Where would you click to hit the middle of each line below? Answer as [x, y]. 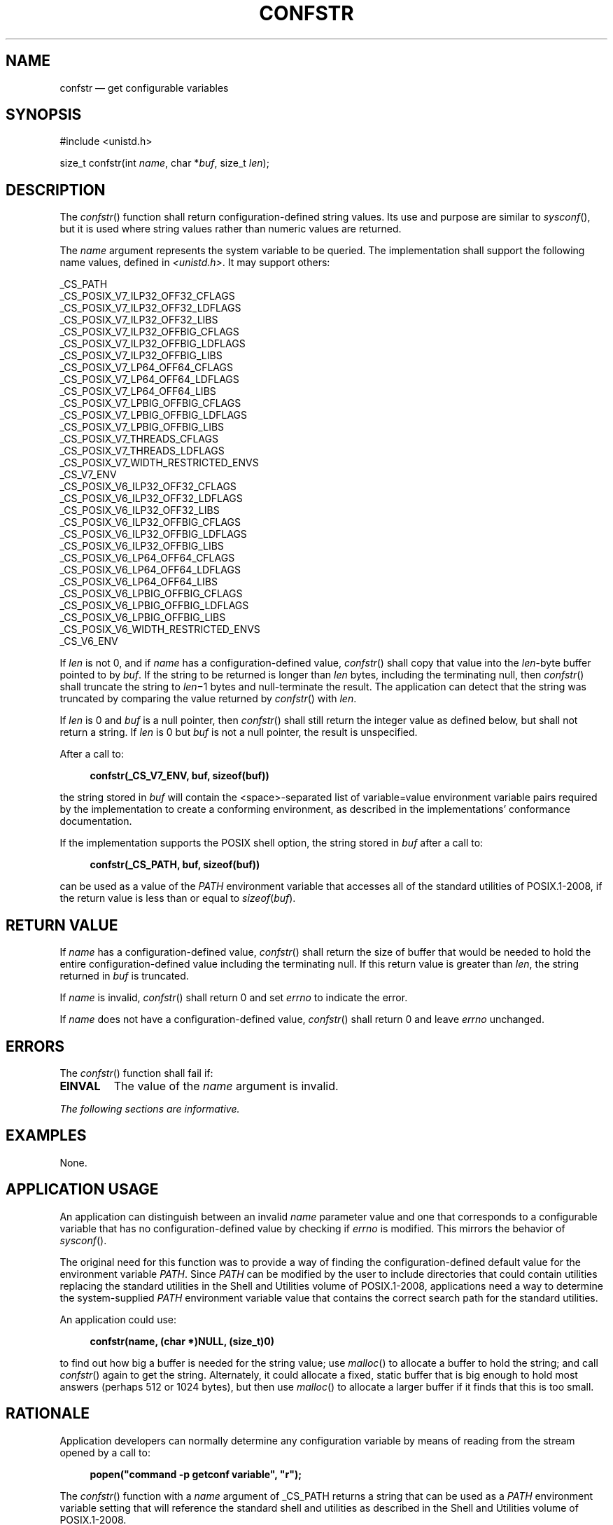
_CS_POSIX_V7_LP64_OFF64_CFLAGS [146, 368]
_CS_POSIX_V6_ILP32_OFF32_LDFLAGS [151, 499]
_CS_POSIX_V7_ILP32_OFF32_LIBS [139, 320]
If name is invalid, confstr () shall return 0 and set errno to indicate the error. [234, 998]
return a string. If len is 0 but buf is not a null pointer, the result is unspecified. [239, 732]
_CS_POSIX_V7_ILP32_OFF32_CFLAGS [147, 296]
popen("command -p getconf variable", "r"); [196, 1474]
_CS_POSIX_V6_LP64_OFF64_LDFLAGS [150, 570]
